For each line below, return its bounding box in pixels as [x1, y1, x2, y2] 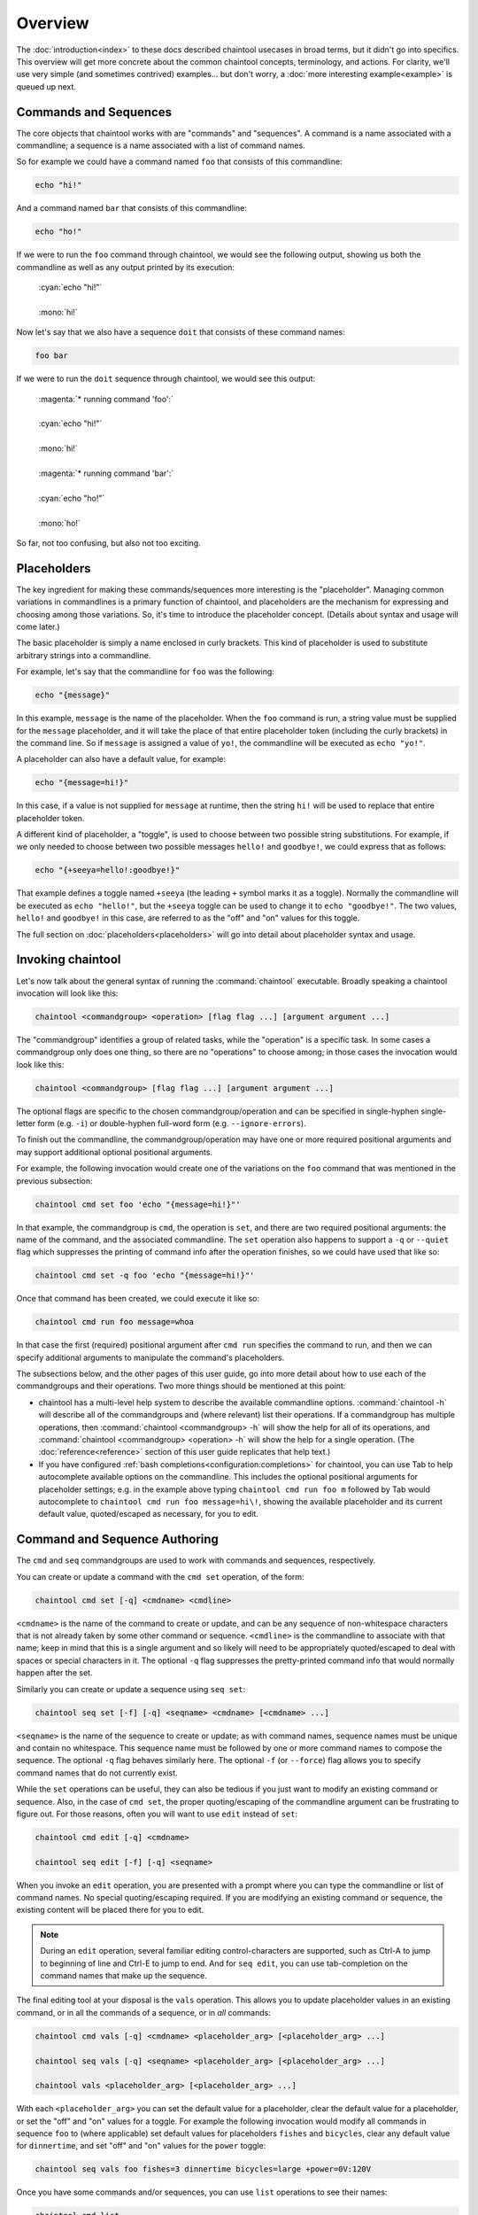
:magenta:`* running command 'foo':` [38, 393, 174, 404]
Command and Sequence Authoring [16, 1532, 219, 1547]
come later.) [16, 621, 61, 633]
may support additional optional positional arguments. [16, 1146, 212, 1157]
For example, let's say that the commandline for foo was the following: [16, 666, 274, 677]
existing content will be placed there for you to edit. [16, 1905, 204, 1916]
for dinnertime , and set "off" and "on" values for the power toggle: [16, 2141, 266, 2151]
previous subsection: [16, 1175, 93, 1186]
